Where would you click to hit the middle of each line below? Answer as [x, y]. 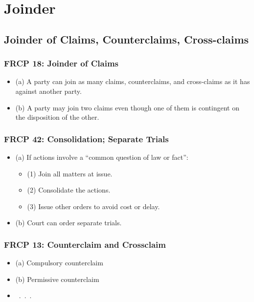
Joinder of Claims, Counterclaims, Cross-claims [127, 39]
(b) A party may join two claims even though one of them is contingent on [127, 107]
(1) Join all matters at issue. [70, 173]
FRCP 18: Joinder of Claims [61, 63]
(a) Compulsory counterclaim [59, 263]
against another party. [48, 91]
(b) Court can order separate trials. [69, 223]
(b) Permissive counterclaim [57, 279]
